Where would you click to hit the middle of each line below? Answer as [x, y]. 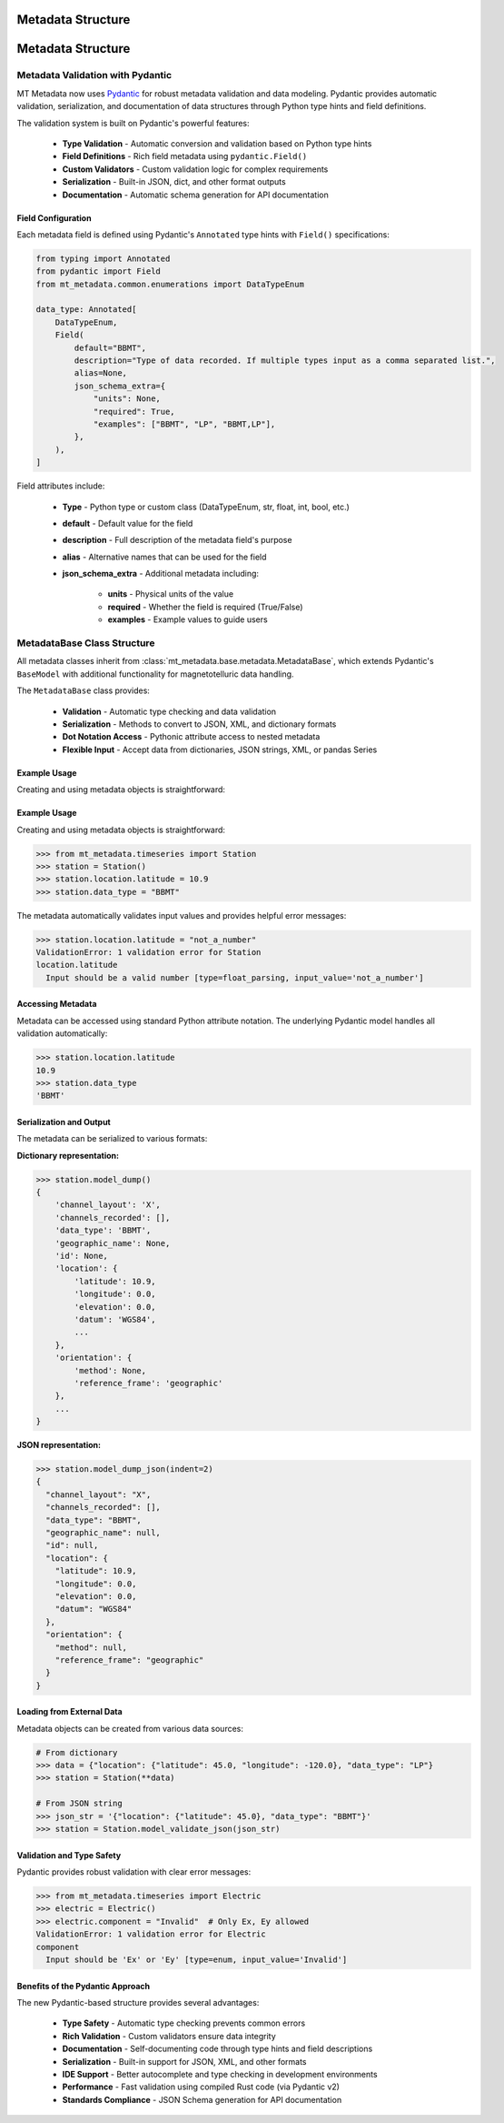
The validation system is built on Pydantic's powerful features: [133, 123]
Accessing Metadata [57, 1004]
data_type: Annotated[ [86, 310]
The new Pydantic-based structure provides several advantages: [138, 2002]
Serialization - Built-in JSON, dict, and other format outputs [174, 182]
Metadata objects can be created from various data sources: [130, 1728]
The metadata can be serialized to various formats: [112, 1139]
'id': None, [82, 1256]
